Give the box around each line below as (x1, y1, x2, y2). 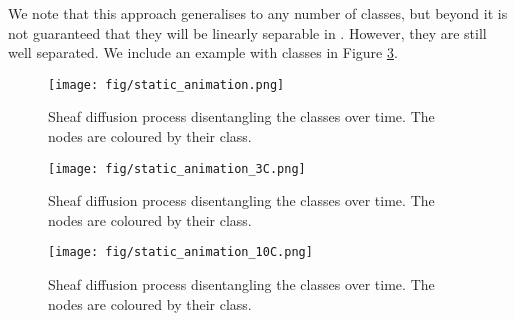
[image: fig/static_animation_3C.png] (48, 161, 306, 176)
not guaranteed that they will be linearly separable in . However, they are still (8, 22, 487, 43)
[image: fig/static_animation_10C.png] (48, 245, 313, 260)
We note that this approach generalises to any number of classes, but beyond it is (8, 3, 508, 23)
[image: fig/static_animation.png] (48, 77, 285, 92)
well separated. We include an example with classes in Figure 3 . (8, 42, 398, 63)
